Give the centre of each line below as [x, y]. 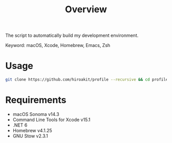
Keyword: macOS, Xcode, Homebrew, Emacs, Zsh [58, 45]
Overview [86, 9]
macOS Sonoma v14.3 [36, 114]
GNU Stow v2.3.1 [30, 136]
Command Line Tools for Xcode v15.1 [51, 120]
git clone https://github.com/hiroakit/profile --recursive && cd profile [87, 80]
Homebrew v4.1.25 [32, 130]
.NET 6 [20, 125]
